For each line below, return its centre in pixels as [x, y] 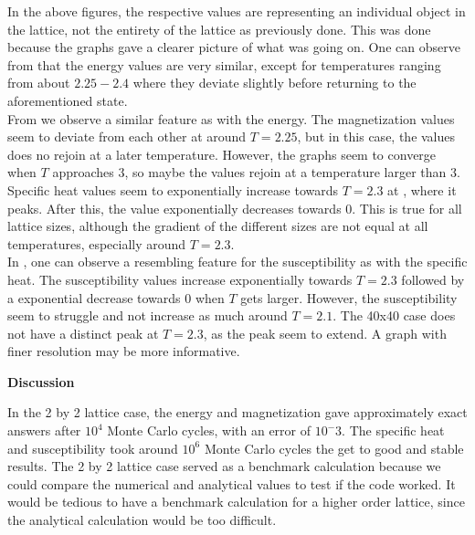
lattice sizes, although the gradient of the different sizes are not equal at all [218, 226]
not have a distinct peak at [83, 333]
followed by [433, 279]
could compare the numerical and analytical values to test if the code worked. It [232, 483]
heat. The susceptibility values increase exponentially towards [180, 279]
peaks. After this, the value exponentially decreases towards [174, 208]
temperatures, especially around [97, 243]
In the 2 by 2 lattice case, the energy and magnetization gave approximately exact [237, 412]
